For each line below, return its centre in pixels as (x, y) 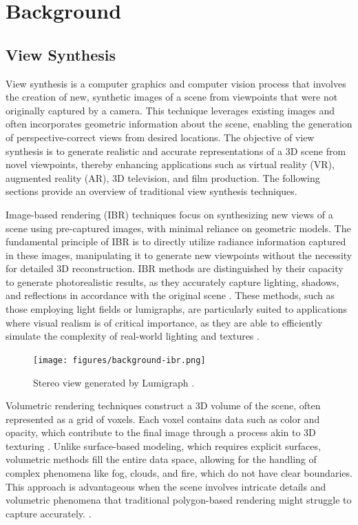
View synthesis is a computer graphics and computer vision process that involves (176, 83)
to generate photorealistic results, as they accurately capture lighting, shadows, (172, 281)
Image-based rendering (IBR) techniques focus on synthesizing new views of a (169, 214)
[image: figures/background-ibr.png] (119, 360)
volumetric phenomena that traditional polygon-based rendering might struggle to (179, 500)
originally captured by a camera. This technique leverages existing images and (170, 110)
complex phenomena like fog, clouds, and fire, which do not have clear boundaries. (179, 473)
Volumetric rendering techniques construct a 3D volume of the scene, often (163, 405)
